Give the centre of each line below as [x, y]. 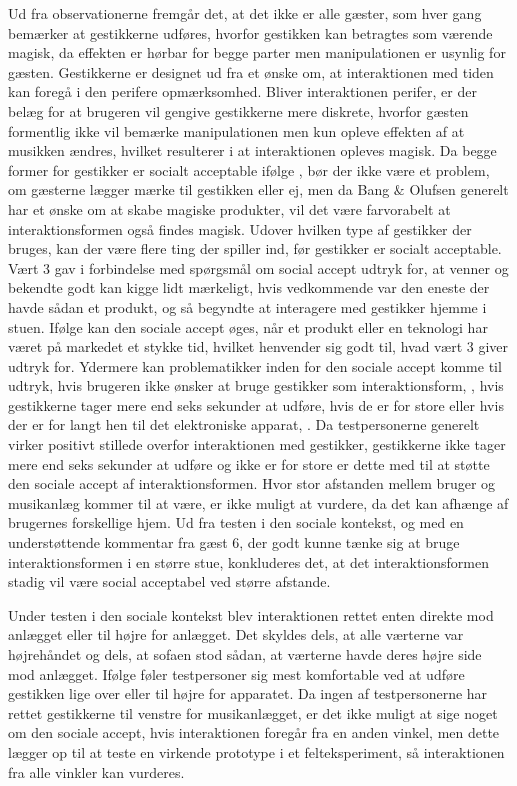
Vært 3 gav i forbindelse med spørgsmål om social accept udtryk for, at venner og [258, 267]
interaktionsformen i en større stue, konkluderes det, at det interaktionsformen [248, 561]
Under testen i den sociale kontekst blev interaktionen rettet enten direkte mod [251, 614]
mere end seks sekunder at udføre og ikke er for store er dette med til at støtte [249, 463]
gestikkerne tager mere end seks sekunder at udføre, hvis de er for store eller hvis [256, 404]
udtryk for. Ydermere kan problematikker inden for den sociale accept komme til [255, 365]
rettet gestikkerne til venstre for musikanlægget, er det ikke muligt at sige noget [253, 712]
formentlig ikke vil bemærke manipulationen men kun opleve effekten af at [236, 130]
